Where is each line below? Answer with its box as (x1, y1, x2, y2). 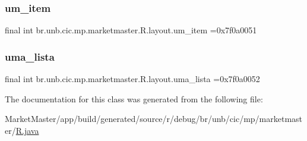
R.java (15, 124, 39, 136)
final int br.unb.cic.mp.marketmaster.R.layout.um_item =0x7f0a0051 (5, 24, 257, 36)
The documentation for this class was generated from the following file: (5, 92, 263, 105)
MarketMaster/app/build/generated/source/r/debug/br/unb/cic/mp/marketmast (5, 112, 303, 125)
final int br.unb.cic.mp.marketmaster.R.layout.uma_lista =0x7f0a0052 (5, 73, 260, 85)
